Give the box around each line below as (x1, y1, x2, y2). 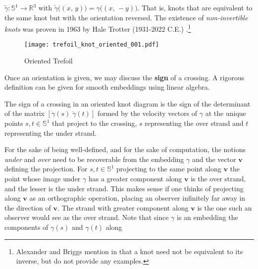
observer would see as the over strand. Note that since (4, 212, 169, 222)
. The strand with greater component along (57, 202, 189, 213)
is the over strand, (191, 173, 246, 184)
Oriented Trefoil (24, 55, 73, 66)
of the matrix (4, 108, 45, 118)
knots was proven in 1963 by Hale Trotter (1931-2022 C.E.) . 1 (4, 22, 191, 34)
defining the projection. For (4, 163, 88, 174)
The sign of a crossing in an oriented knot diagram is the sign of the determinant (4, 98, 251, 108)
